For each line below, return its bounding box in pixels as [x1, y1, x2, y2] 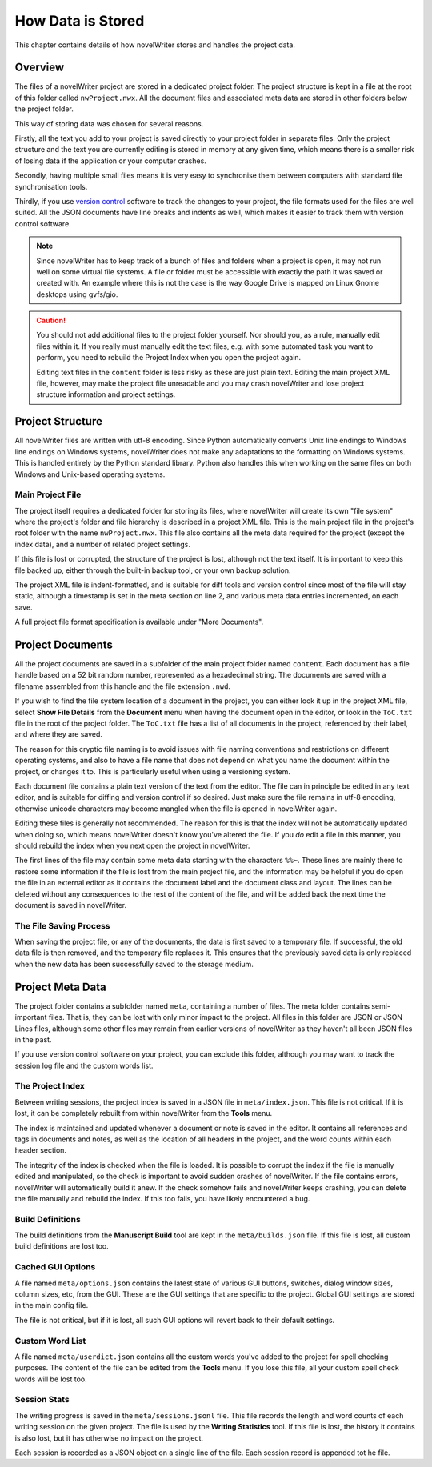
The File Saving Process [14, 920, 110, 931]
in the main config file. [14, 1301, 89, 1310]
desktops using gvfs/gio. [36, 289, 118, 299]
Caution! [36, 316, 66, 326]
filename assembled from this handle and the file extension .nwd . [14, 681, 231, 691]
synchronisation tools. [14, 182, 88, 191]
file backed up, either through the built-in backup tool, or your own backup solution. [14, 565, 291, 575]
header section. [14, 1145, 67, 1155]
